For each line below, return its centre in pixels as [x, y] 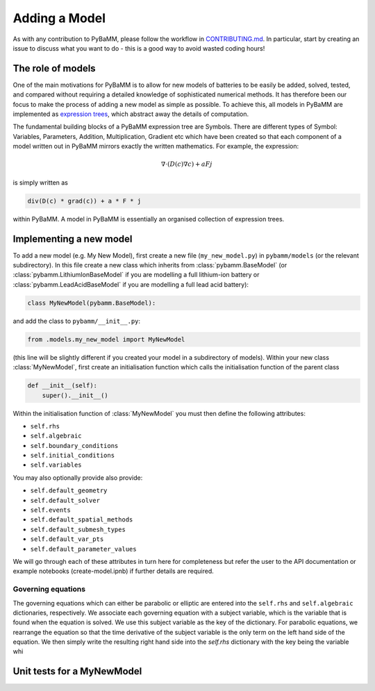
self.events [50, 510]
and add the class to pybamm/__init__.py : [77, 321]
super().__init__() [75, 395]
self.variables [56, 465]
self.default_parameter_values [83, 549]
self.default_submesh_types [78, 529]
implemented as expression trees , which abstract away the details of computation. [131, 114]
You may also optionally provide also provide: [78, 477]
